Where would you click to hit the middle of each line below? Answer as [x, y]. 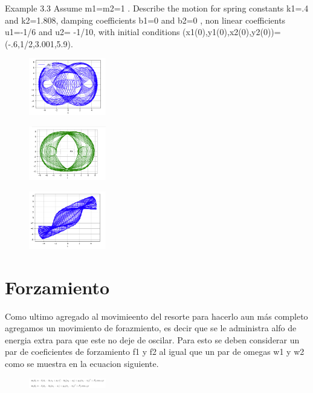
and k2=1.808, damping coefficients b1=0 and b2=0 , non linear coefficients [145, 20]
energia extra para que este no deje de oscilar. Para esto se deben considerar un [152, 339]
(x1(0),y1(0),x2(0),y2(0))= [232, 32]
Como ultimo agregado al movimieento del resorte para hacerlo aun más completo [156, 316]
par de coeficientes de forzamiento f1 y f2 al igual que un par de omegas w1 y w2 [155, 352]
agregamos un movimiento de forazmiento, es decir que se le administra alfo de [151, 328]
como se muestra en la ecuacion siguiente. [82, 364]
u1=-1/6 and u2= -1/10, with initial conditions [92, 32]
